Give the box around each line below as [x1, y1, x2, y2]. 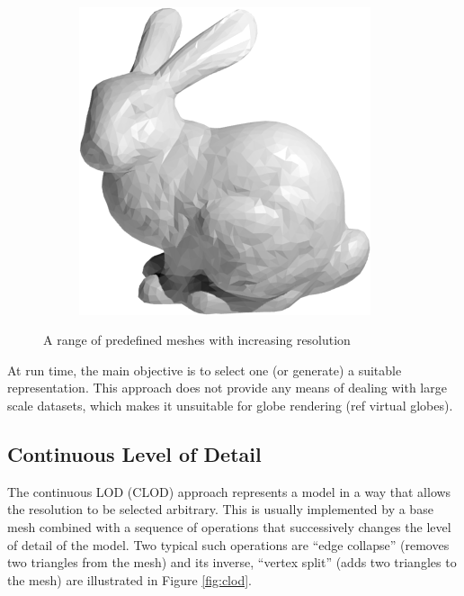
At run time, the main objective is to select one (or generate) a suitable [7, 360, 402, 379]
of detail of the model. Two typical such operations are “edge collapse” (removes [7, 535, 450, 554]
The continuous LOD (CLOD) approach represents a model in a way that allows [7, 482, 451, 501]
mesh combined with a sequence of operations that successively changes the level [7, 517, 451, 536]
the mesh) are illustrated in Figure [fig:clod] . [7, 570, 252, 589]
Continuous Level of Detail [7, 439, 262, 467]
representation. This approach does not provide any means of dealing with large [7, 378, 447, 397]
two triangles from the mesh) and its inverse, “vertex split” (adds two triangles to [7, 553, 457, 572]
